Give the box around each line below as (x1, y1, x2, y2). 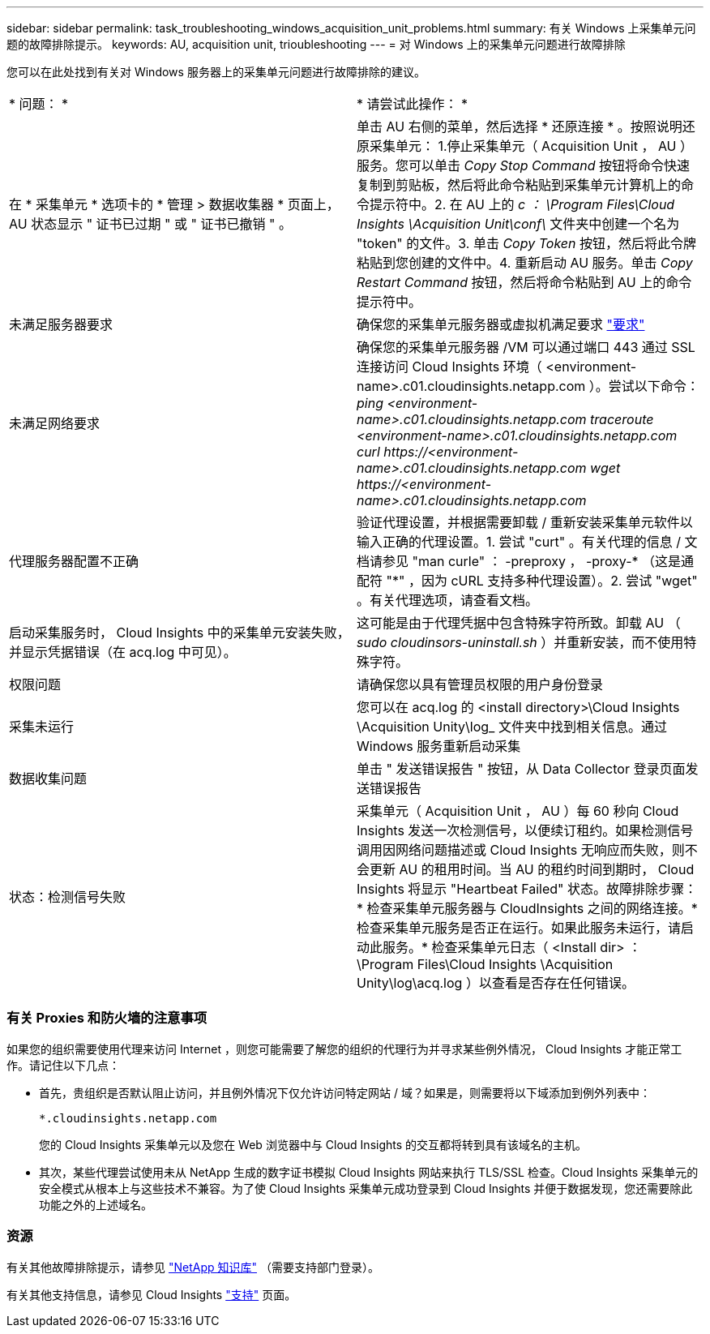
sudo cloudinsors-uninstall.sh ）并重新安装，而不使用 (357, 634, 684, 650)
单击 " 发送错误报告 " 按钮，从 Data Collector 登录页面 (357, 761, 686, 777)
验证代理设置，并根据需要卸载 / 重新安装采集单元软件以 (357, 514, 693, 530)
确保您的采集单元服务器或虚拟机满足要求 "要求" (357, 316, 645, 332)
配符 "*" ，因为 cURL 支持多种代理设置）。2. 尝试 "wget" (357, 573, 698, 589)
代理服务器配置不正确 (9, 553, 139, 569)
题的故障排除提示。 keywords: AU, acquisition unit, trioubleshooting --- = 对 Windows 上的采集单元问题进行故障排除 (6, 37, 626, 51)
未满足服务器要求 (9, 316, 113, 332)
